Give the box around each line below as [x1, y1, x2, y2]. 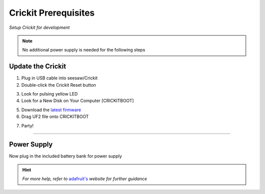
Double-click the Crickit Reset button [21, 82, 96, 88]
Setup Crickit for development [9, 24, 70, 30]
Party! [21, 122, 34, 128]
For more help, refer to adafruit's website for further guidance [22, 176, 147, 182]
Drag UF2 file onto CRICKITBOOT [21, 114, 89, 120]
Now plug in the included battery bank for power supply [9, 153, 122, 159]
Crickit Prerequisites [9, 7, 95, 18]
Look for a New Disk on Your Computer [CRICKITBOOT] [21, 98, 134, 104]
